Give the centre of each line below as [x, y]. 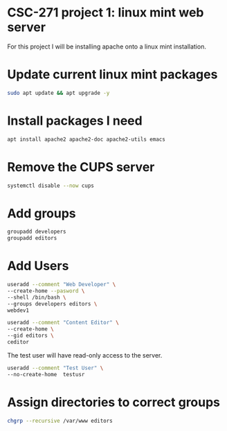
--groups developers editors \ [52, 304]
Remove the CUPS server [81, 167]
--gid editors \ [30, 336]
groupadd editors [32, 238]
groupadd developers [37, 232]
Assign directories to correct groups [113, 402]
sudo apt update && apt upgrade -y [58, 93]
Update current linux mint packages [112, 74]
